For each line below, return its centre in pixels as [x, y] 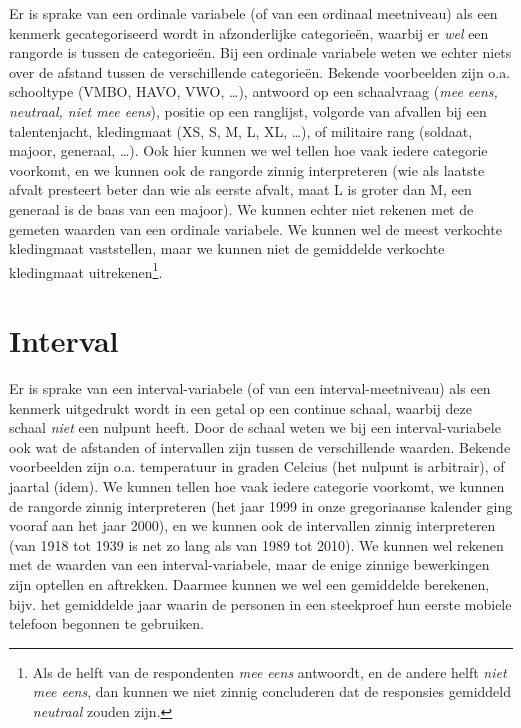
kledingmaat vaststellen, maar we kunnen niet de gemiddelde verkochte [227, 248]
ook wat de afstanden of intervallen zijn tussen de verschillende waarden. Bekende [260, 446]
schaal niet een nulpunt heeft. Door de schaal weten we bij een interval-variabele [255, 427]
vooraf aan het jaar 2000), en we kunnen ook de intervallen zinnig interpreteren [252, 525]
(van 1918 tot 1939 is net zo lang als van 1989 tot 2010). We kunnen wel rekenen [256, 544]
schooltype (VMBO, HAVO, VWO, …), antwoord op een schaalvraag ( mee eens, [253, 91]
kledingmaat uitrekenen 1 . [86, 270]
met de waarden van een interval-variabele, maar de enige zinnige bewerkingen [249, 564]
